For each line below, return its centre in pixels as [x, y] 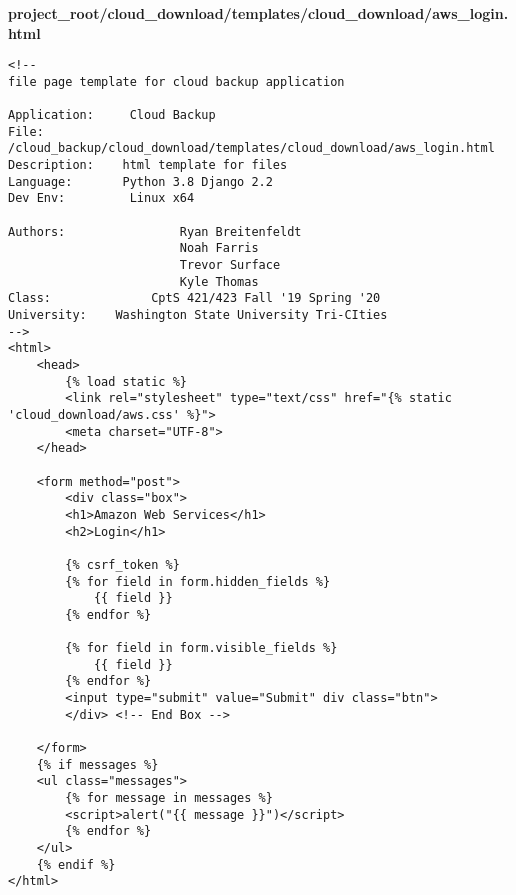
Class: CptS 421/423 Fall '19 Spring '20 [194, 298]
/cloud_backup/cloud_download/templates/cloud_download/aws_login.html [251, 148]
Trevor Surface [230, 265]
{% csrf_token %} [122, 564]
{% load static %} [126, 381]
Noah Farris [219, 248]
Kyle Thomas [219, 281]
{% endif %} [76, 864]
